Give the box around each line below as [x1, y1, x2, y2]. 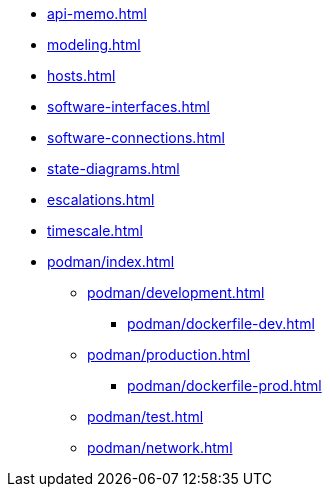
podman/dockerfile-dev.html [127, 315, 315, 332]
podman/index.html [47, 253, 175, 270]
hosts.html [47, 67, 116, 84]
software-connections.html [47, 129, 225, 146]
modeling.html [47, 36, 141, 53]
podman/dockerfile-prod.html [127, 377, 322, 394]
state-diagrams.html [47, 160, 180, 177]
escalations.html [47, 191, 155, 208]
